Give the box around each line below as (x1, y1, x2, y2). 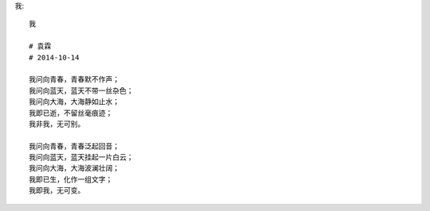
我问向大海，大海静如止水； (29, 98, 119, 106)
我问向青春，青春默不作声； (29, 75, 119, 84)
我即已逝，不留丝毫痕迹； (29, 108, 113, 117)
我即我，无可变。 (29, 186, 85, 195)
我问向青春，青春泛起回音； (29, 141, 119, 151)
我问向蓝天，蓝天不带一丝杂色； (29, 86, 134, 95)
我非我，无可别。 (29, 119, 85, 129)
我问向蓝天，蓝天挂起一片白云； (29, 153, 134, 162)
